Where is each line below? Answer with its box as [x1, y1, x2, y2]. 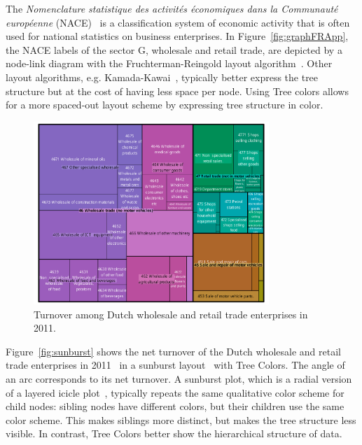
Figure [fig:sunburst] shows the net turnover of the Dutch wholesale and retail [6, 344, 341, 358]
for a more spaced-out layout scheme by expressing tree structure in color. [6, 97, 323, 112]
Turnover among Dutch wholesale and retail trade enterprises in [34, 306, 308, 321]
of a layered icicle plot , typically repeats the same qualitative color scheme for [6, 385, 344, 400]
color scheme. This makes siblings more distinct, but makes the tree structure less [6, 412, 356, 427]
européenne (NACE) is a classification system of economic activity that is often [6, 15, 350, 29]
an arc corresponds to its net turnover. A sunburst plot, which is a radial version [6, 371, 352, 386]
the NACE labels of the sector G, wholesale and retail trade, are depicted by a [6, 42, 342, 57]
